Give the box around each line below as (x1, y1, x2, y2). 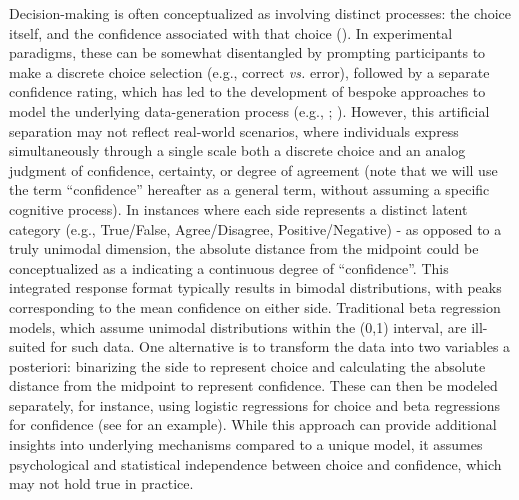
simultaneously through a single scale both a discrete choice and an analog (9, 140, 466, 161)
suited (9, 336, 46, 357)
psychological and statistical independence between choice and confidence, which (9, 453, 502, 474)
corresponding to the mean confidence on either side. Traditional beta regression (9, 296, 501, 317)
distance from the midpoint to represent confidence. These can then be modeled (9, 375, 498, 396)
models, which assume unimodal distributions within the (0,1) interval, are (9, 316, 467, 337)
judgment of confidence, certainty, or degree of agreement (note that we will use (9, 159, 498, 180)
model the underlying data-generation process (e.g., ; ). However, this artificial (9, 100, 490, 121)
